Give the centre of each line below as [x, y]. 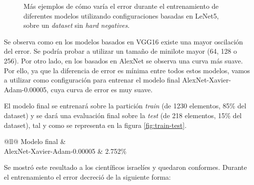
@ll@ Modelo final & [35, 141]
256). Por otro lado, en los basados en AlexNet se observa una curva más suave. [124, 60]
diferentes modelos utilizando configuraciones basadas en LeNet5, [121, 15]
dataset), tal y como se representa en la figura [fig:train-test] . [95, 125]
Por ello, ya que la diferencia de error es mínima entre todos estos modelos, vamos [127, 70]
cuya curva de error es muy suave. [102, 89]
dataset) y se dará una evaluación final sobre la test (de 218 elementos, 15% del [123, 115]
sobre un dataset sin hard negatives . [77, 25]
